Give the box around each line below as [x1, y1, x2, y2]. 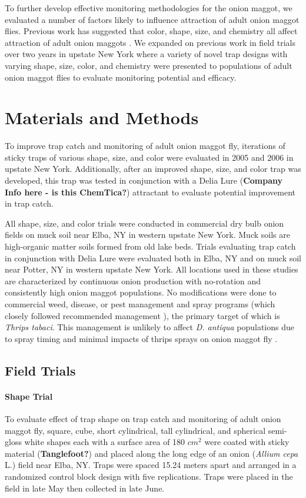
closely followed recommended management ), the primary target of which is [5, 309, 280, 321]
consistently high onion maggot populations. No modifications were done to [5, 286, 277, 298]
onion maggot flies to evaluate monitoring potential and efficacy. [5, 71, 237, 83]
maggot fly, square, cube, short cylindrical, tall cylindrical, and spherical [5, 424, 266, 436]
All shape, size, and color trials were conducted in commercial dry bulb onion [5, 217, 284, 229]
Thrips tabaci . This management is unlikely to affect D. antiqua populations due [5, 321, 295, 333]
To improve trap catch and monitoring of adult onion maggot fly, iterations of [5, 140, 285, 152]
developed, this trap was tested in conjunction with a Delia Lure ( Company [5, 174, 283, 187]
